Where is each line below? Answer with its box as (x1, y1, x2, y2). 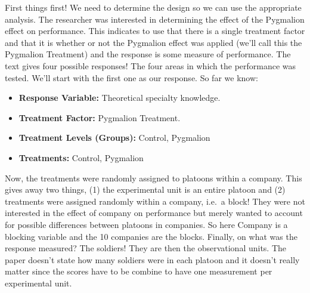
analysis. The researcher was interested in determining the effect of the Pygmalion (5, 13, 305, 25)
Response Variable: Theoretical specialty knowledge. (18, 91, 221, 104)
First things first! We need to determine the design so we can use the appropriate (5, 1, 302, 13)
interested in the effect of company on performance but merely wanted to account (5, 206, 303, 219)
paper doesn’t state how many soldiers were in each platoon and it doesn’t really (5, 253, 300, 266)
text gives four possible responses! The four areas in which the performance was (5, 59, 296, 72)
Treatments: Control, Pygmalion (18, 151, 144, 164)
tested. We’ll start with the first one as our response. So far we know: (5, 71, 258, 84)
